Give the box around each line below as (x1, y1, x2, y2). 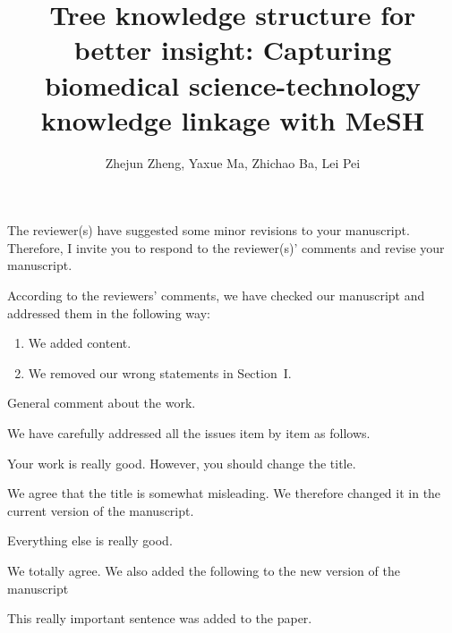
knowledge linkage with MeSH (40, 101, 425, 138)
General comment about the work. (7, 393, 196, 412)
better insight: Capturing (73, 31, 392, 68)
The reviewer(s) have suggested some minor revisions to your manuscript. (7, 221, 410, 240)
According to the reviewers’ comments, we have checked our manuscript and (7, 286, 425, 305)
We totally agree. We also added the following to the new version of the (7, 561, 400, 579)
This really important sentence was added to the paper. (7, 609, 312, 628)
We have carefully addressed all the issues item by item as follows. (7, 424, 371, 443)
